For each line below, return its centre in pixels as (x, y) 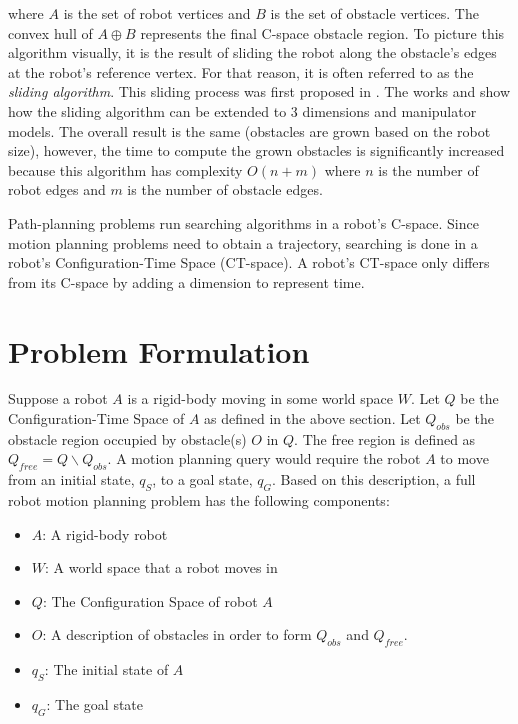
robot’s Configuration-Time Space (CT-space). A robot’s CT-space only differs (249, 262)
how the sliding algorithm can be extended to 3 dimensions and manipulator (242, 110)
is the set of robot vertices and (157, 13)
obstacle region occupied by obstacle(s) (127, 438)
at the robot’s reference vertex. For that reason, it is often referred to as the (241, 71)
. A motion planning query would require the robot (264, 458)
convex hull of (50, 32)
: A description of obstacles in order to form (177, 634)
